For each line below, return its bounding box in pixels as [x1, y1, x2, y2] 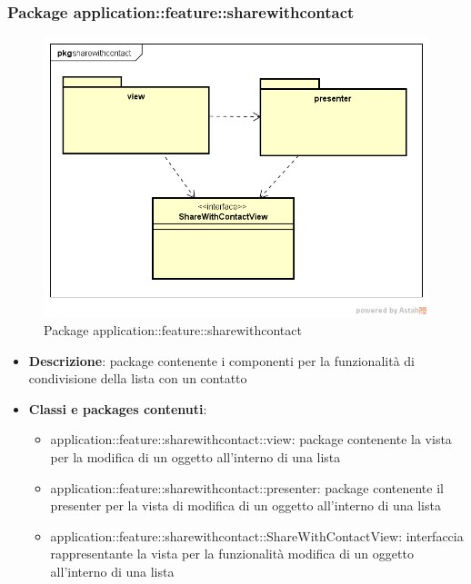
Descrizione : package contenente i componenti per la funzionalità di [28, 351, 415, 370]
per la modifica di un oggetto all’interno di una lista [50, 448, 341, 467]
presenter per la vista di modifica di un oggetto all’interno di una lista [50, 496, 441, 515]
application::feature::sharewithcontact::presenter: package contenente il [50, 478, 444, 497]
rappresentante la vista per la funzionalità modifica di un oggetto [50, 544, 414, 563]
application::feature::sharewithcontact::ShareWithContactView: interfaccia [50, 526, 464, 545]
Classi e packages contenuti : [28, 399, 207, 418]
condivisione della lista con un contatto [28, 369, 247, 388]
